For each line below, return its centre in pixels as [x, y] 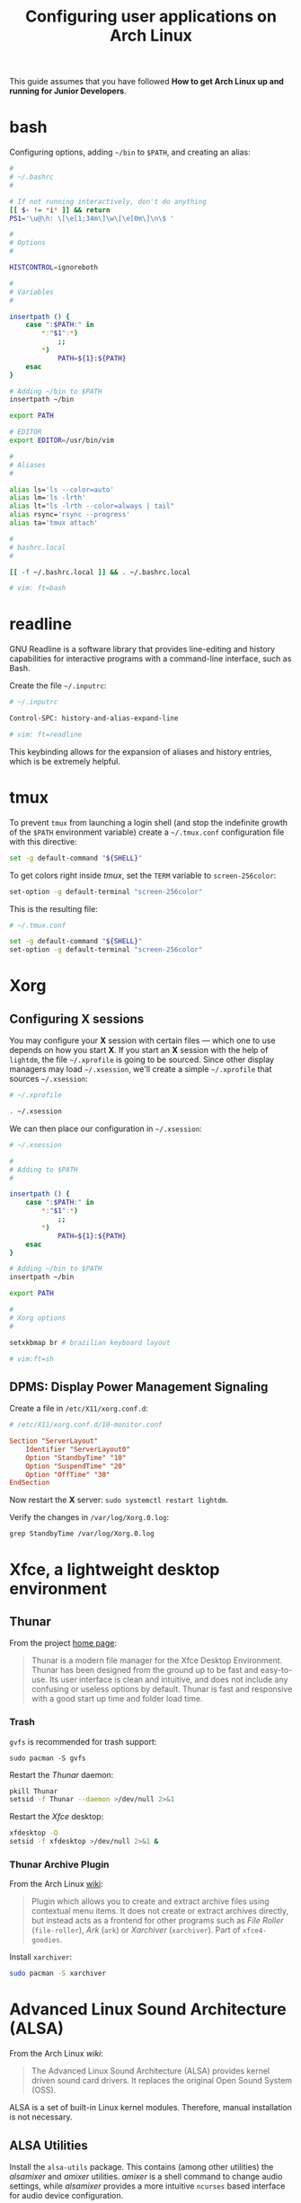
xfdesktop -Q [34, 1833]
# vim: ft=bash [38, 588]
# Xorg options [38, 1318]
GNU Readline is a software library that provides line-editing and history [142, 650]
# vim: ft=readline [46, 734]
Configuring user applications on [151, 17]
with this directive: [44, 841]
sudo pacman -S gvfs [48, 1758]
